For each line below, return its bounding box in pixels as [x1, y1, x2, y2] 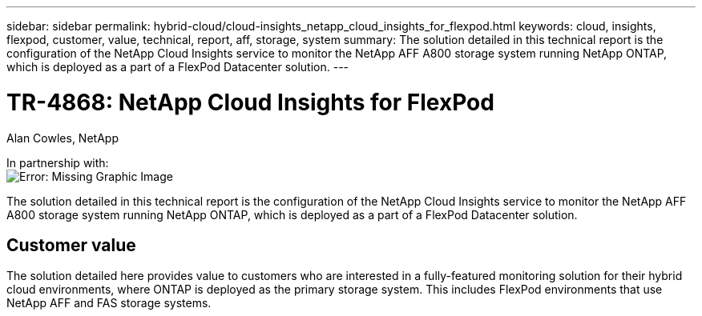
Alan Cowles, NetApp [6, 130, 119, 145]
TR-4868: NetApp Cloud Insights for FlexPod [6, 88, 494, 116]
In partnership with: [6, 155, 109, 170]
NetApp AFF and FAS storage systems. [6, 296, 212, 310]
